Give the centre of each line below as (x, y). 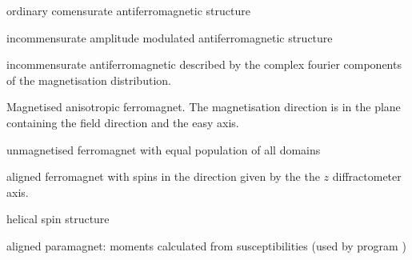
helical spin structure (58, 219)
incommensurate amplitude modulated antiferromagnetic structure (170, 37)
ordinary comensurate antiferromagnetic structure (128, 10)
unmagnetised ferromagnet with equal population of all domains (164, 149)
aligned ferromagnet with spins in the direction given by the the (163, 176)
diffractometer (367, 176)
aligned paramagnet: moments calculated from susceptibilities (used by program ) (206, 245)
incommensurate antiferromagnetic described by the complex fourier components (204, 64)
